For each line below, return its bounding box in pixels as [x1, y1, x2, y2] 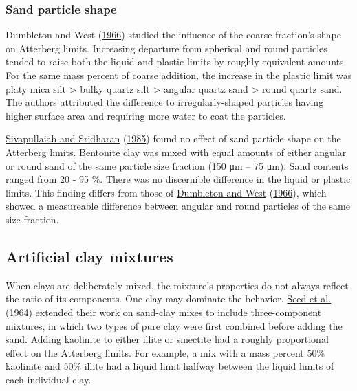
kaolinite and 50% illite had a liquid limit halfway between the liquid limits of [6, 359, 334, 373]
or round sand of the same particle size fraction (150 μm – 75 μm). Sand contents [6, 158, 349, 172]
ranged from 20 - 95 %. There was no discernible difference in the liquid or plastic [6, 172, 351, 186]
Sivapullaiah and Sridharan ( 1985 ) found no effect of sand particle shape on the [6, 131, 341, 146]
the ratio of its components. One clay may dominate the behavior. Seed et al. [6, 291, 332, 306]
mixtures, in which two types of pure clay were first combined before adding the [6, 318, 343, 333]
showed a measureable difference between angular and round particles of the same [6, 199, 350, 213]
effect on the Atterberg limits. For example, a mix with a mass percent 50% [6, 345, 325, 359]
